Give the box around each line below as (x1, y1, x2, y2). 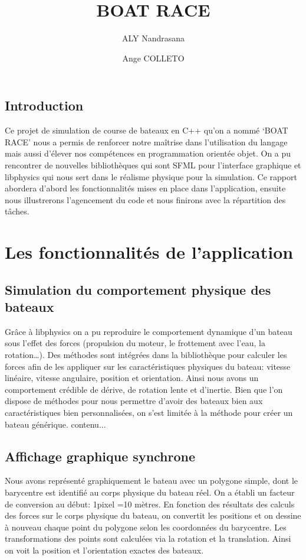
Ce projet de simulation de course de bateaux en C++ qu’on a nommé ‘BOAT (5, 124, 288, 136)
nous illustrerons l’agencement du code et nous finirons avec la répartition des (5, 193, 286, 206)
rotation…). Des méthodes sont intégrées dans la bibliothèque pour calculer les (5, 349, 287, 361)
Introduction (5, 96, 84, 115)
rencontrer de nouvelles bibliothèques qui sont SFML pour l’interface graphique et (5, 158, 301, 171)
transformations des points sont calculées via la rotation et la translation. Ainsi (5, 532, 291, 545)
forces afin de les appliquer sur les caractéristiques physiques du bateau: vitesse (5, 360, 291, 372)
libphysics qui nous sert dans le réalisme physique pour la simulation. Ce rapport (5, 170, 297, 183)
